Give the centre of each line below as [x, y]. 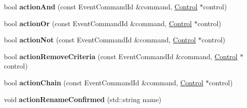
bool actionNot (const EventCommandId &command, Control [100, 40]
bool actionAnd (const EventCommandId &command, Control [101, 6]
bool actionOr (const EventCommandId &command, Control [98, 23]
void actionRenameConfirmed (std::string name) [83, 99]
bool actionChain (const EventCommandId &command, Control [104, 82]
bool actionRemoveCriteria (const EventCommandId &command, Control [121, 56]
